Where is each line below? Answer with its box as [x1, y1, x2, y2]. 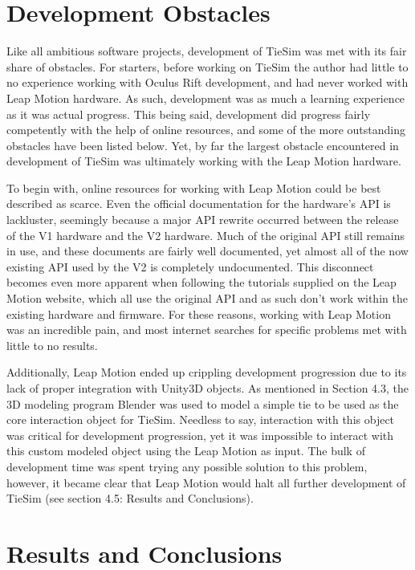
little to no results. [6, 336, 98, 353]
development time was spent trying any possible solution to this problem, [6, 458, 368, 474]
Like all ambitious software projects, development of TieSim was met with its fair [6, 43, 407, 59]
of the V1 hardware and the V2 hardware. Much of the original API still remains [6, 226, 405, 243]
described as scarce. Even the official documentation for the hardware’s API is [6, 195, 391, 212]
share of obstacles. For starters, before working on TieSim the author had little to [6, 58, 409, 75]
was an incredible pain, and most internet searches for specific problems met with [6, 321, 407, 338]
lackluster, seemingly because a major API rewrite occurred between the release [6, 211, 399, 228]
